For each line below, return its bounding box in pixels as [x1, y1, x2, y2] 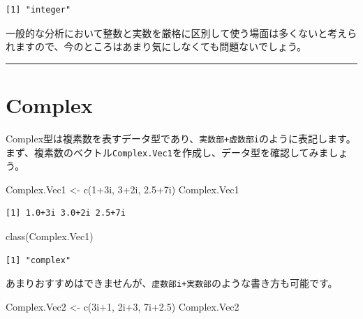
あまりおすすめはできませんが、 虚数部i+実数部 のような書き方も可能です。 [6, 276, 338, 290]
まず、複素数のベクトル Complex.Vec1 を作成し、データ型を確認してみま [6, 144, 329, 159]
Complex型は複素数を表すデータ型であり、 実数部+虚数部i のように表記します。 [6, 131, 356, 145]
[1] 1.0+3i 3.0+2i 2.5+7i [6, 208, 126, 218]
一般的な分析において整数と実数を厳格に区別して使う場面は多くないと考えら [6, 25, 357, 40]
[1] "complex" [6, 255, 71, 265]
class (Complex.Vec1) [6, 229, 94, 243]
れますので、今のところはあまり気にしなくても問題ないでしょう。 [6, 39, 307, 54]
